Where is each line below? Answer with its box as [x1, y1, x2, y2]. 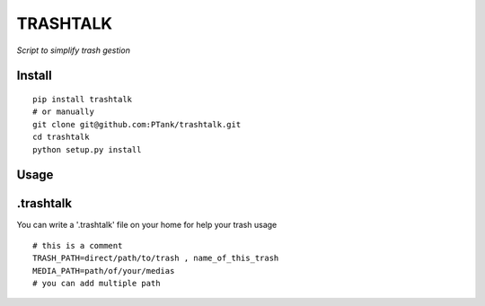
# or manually [32, 107, 94, 117]
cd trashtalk [32, 132, 90, 143]
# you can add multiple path [32, 278, 161, 288]
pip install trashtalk [32, 94, 133, 104]
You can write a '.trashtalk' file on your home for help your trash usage [16, 220, 278, 231]
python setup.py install [32, 144, 142, 154]
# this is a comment [32, 240, 123, 250]
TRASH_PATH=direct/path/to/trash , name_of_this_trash [32, 253, 279, 264]
